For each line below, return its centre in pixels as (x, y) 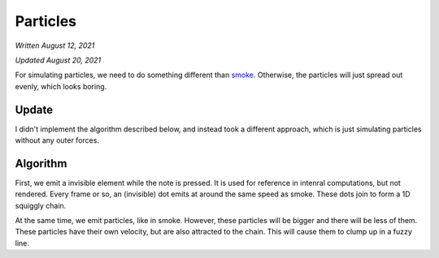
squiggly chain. (41, 205)
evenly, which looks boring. (61, 86)
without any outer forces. (57, 140)
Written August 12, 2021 (55, 45)
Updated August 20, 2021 (58, 60)
